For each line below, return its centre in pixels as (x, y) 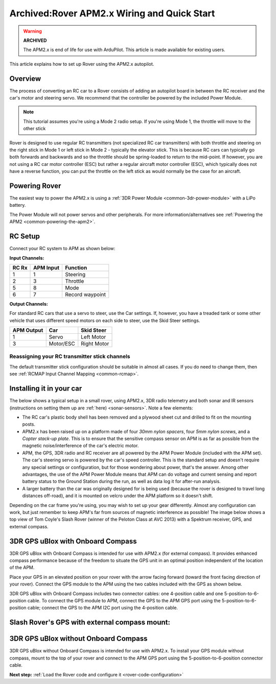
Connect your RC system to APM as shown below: (62, 249)
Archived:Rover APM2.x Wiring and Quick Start (112, 13)
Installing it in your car (46, 389)
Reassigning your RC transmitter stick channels (70, 356)
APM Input (47, 267)
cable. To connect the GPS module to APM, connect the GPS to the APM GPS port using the (124, 601)
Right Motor (95, 344)
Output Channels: (29, 304)
